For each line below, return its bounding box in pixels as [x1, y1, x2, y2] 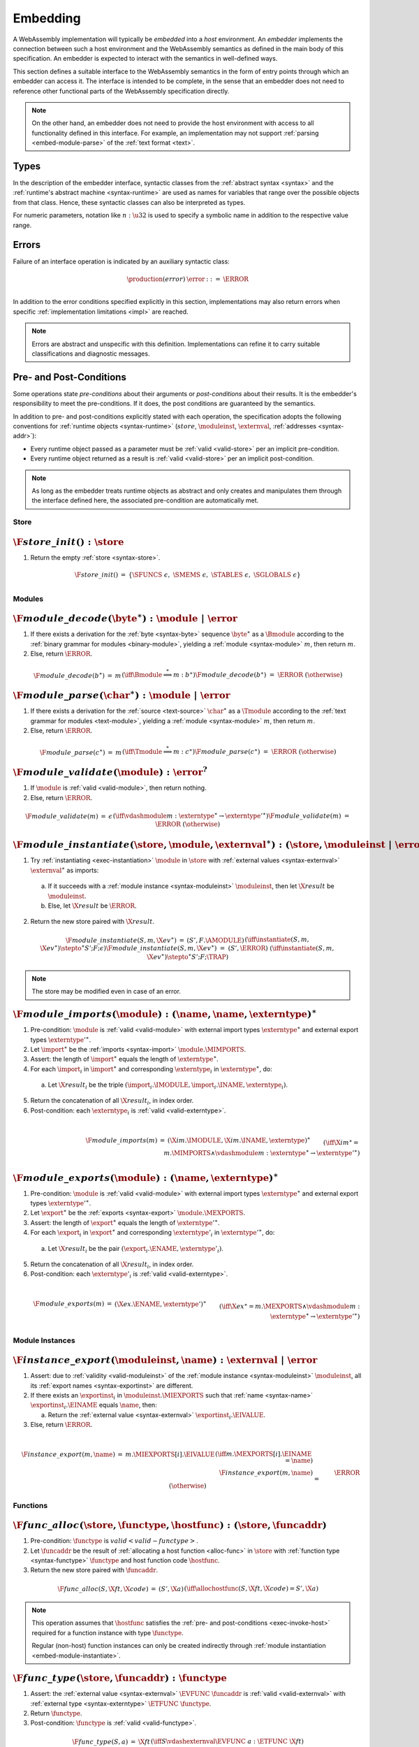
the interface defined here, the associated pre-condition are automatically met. [31, 496, 259, 505]
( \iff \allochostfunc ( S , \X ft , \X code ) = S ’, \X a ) [184, 1584, 319, 1593]
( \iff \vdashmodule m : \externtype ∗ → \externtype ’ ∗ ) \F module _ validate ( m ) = [112, 811, 350, 820]
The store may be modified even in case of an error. [31, 987, 182, 996]
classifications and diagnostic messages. [31, 349, 150, 358]
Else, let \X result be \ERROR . [47, 901, 137, 910]
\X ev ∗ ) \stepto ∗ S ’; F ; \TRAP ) [147, 952, 229, 961]
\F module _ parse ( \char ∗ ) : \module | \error [13, 688, 230, 702]
